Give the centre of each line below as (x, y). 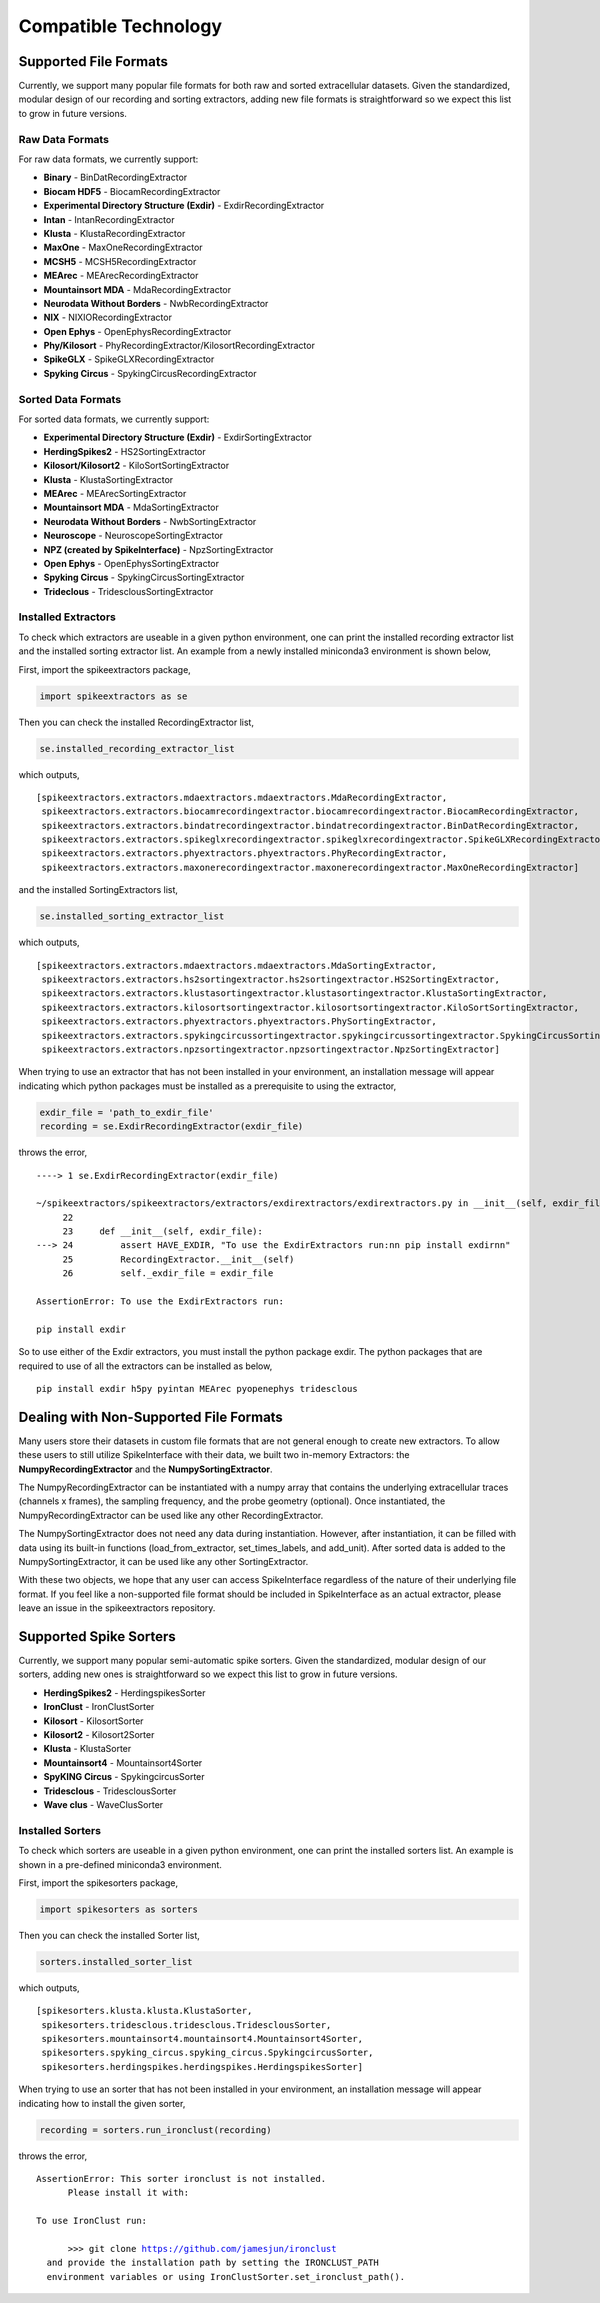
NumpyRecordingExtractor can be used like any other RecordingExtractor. (171, 1515)
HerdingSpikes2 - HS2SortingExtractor (125, 451)
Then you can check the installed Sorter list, (109, 1935)
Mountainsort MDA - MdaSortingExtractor (131, 507)
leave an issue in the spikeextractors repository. (117, 1608)
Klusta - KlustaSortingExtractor (108, 479)
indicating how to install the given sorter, (102, 2103)
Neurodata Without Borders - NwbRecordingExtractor (156, 303)
